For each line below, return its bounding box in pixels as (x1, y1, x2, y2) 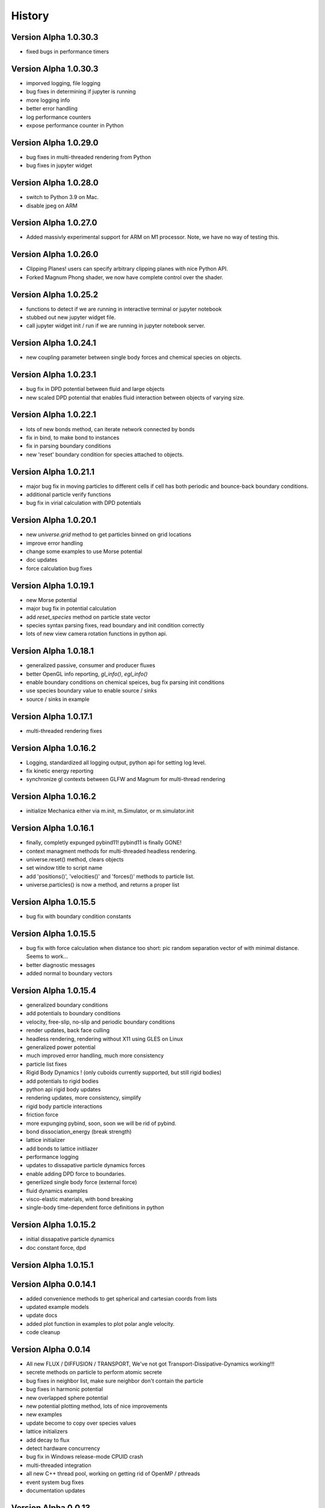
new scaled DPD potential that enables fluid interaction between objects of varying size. (26, 394, 245, 401)
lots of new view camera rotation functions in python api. (26, 630, 168, 638)
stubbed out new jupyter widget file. (26, 314, 116, 321)
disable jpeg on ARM (26, 202, 78, 209)
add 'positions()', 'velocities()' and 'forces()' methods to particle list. (26, 872, 195, 880)
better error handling (26, 105, 78, 112)
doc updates (26, 556, 58, 563)
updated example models (26, 1304, 90, 1311)
